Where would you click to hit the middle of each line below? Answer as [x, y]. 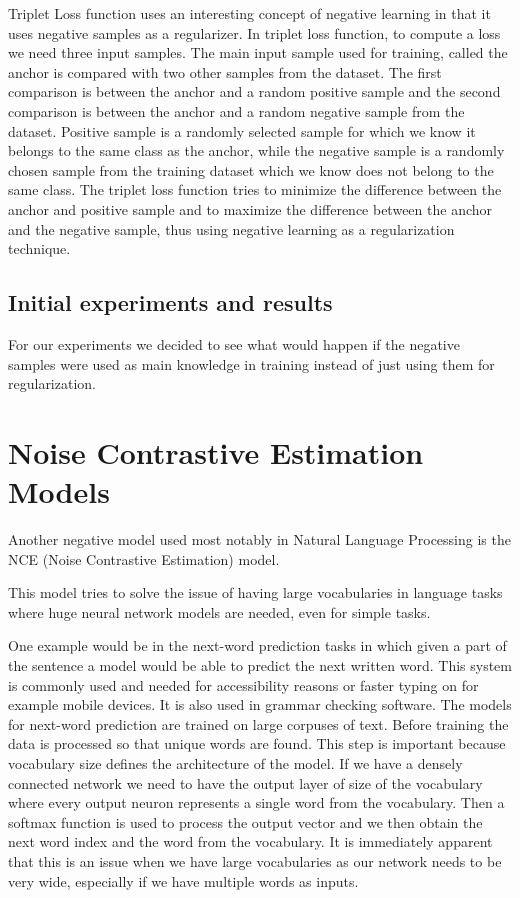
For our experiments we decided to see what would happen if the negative [234, 343]
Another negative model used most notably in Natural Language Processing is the [259, 539]
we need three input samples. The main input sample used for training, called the [258, 52]
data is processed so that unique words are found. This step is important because [257, 743]
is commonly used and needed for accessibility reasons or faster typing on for [243, 684]
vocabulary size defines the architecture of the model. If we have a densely [235, 762]
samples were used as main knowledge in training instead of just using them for [251, 363]
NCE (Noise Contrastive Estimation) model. [144, 558]
